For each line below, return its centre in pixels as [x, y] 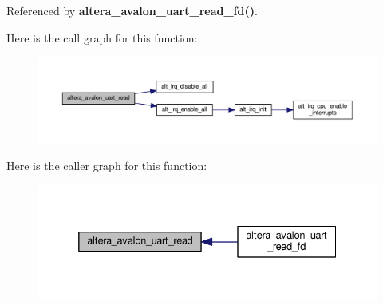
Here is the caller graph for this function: [107, 166]
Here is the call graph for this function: [102, 37]
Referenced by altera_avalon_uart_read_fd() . [132, 10]
